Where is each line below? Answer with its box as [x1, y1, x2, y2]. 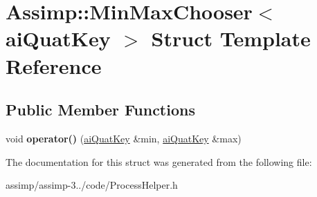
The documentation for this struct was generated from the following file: [6, 154, 312, 169]
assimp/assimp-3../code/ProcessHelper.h [6, 178, 178, 192]
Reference [6, 51, 102, 79]
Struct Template [151, 24, 311, 53]
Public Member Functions [6, 99, 195, 120]
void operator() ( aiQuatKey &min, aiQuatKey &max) [6, 131, 242, 145]
